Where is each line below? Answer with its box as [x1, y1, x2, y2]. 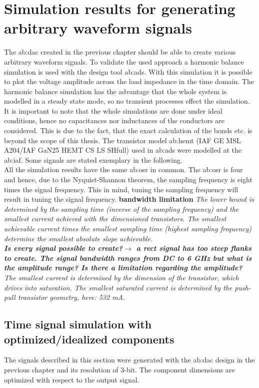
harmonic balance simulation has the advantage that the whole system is [4, 86, 227, 96]
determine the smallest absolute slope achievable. [4, 233, 153, 243]
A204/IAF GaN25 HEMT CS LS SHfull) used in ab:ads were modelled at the [4, 145, 241, 155]
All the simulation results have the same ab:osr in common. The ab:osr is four [4, 164, 243, 175]
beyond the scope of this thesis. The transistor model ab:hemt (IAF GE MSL [4, 135, 241, 145]
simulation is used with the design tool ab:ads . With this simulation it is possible [4, 66, 252, 77]
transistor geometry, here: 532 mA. [17, 292, 125, 302]
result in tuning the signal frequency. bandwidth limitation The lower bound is [4, 194, 254, 204]
